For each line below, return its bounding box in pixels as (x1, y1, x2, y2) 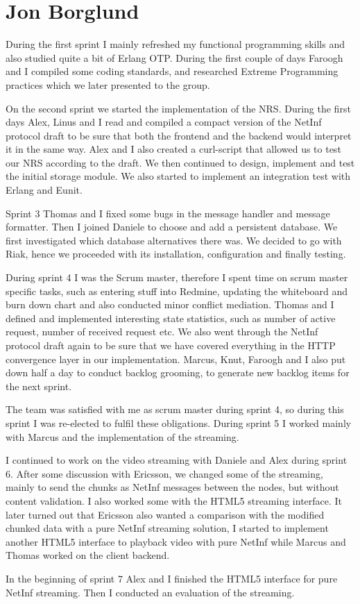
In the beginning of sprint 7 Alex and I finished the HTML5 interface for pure (6, 571, 338, 585)
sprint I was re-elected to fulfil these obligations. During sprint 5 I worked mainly (6, 415, 352, 430)
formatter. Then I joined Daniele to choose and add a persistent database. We (6, 219, 338, 234)
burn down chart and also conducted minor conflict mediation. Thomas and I (6, 297, 334, 312)
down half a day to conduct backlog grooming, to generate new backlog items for (6, 365, 350, 380)
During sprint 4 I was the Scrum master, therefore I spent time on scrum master (6, 270, 348, 285)
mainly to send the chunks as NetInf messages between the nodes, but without (6, 480, 339, 494)
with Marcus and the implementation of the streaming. (6, 429, 239, 444)
